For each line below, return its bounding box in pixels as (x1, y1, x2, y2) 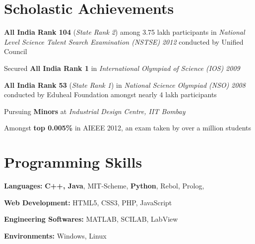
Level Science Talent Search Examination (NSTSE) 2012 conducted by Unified (4, 36, 244, 47)
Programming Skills (4, 152, 142, 172)
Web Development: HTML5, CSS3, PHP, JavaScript (4, 197, 172, 207)
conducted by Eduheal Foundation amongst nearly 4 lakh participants (4, 89, 217, 100)
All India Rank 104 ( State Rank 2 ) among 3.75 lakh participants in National (4, 27, 245, 37)
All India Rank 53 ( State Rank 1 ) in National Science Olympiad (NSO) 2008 (4, 79, 246, 90)
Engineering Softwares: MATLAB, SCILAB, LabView (4, 214, 178, 224)
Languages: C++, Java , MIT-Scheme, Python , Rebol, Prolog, (4, 181, 204, 190)
